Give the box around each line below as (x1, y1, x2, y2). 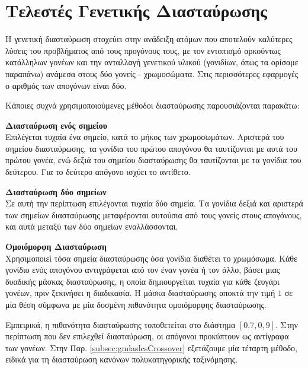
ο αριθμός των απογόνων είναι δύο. (5, 79, 127, 91)
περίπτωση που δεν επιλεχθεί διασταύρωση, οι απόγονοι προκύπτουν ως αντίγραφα (5, 330, 289, 342)
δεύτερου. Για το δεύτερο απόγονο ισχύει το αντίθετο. (5, 166, 191, 178)
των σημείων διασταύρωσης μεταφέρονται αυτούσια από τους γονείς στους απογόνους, (5, 208, 302, 221)
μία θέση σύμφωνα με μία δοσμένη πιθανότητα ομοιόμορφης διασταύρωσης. (5, 298, 267, 310)
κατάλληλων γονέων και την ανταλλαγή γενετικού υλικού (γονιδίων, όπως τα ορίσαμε (5, 56, 299, 68)
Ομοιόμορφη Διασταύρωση (5, 240, 107, 253)
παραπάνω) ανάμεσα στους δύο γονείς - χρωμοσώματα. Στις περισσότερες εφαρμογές (5, 67, 299, 79)
